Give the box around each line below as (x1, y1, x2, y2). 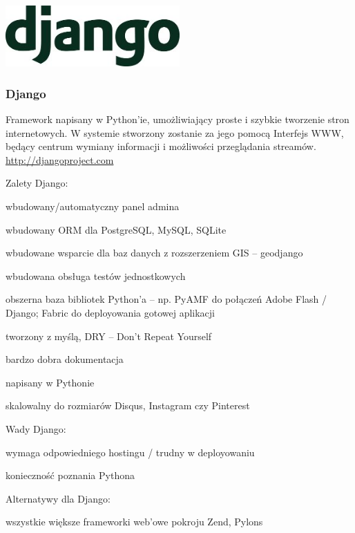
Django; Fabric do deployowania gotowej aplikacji (6, 305, 215, 319)
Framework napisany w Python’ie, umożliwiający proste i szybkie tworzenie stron (6, 112, 349, 126)
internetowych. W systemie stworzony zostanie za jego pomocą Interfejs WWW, (6, 125, 344, 140)
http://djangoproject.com (6, 152, 114, 167)
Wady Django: (6, 421, 66, 436)
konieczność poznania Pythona (6, 468, 135, 483)
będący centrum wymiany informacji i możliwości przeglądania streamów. (6, 139, 316, 153)
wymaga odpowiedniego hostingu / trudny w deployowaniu (6, 445, 255, 459)
